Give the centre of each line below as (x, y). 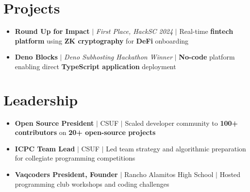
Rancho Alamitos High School (169, 174)
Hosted (230, 174)
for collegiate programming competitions (75, 158)
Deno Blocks (36, 57)
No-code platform (207, 57)
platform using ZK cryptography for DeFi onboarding (102, 40)
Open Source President (54, 123)
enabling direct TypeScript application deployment (95, 66)
